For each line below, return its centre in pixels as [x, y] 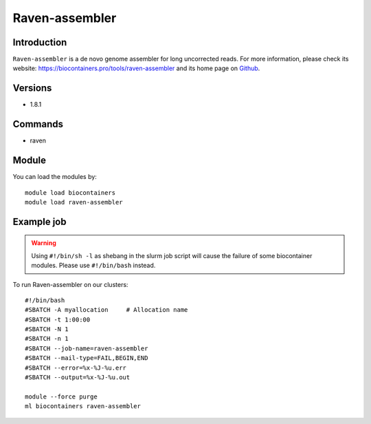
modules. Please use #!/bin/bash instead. [93, 266]
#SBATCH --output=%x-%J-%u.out [78, 378]
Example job [40, 221]
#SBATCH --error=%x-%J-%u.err [76, 368]
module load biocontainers [70, 192]
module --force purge [61, 396]
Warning [44, 243]
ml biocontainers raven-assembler [83, 406]
